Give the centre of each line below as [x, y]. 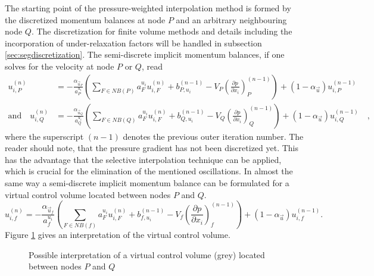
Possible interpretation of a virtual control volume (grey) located [147, 254]
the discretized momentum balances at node [85, 19]
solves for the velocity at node [60, 66]
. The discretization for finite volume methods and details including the [162, 31]
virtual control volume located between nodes [88, 194]
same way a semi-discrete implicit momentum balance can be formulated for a [147, 183]
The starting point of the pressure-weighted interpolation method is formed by [148, 8]
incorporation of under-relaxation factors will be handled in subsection [133, 43]
